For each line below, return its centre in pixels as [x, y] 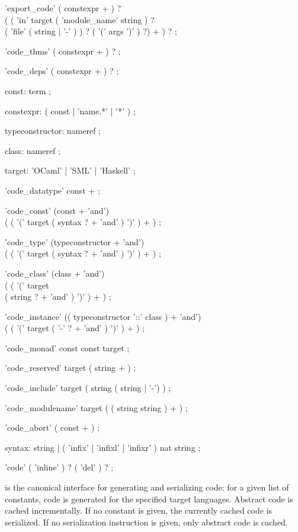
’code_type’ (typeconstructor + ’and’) [75, 241]
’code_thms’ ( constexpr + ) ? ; [63, 51]
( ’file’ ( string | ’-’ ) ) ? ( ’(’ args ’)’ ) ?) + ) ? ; [91, 31]
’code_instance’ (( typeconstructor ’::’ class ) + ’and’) [103, 316]
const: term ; [28, 90]
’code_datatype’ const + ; [52, 190]
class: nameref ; [33, 150]
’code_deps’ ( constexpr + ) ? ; [62, 71]
